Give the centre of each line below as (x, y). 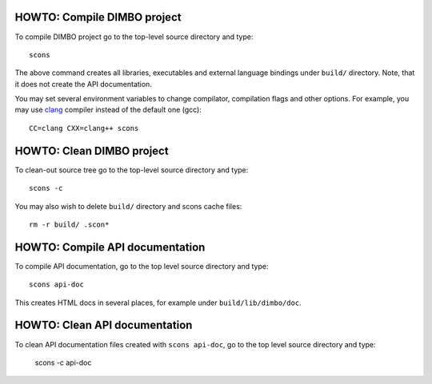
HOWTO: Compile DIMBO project (98, 17)
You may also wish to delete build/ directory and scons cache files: (128, 206)
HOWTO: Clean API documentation (104, 325)
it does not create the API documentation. (83, 84)
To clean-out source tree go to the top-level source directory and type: (132, 170)
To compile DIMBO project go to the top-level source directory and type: (134, 37)
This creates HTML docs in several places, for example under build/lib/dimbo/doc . (158, 303)
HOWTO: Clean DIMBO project (92, 150)
